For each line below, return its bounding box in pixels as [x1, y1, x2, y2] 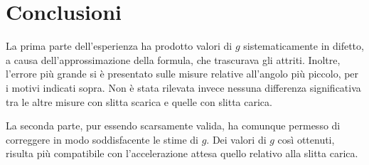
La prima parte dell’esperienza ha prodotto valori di [6, 38, 232, 53]
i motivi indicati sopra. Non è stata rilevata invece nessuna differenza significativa [6, 80, 361, 95]
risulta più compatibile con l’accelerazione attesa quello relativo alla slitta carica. [6, 146, 358, 161]
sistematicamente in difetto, [243, 38, 364, 53]
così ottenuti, [277, 132, 335, 147]
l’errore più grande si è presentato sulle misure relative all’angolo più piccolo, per [6, 66, 359, 81]
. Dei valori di [206, 132, 267, 147]
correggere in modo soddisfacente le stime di [6, 132, 198, 147]
